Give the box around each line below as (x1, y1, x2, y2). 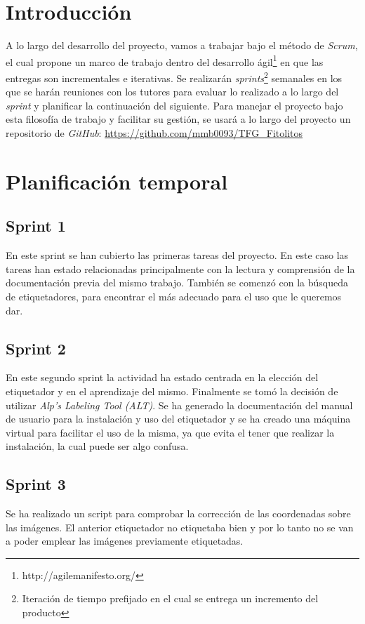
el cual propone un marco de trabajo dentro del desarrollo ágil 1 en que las (6, 52, 324, 69)
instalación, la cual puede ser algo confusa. (6, 439, 189, 453)
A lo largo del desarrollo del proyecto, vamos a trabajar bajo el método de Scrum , (6, 38, 358, 53)
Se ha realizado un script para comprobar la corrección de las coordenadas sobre (6, 506, 351, 521)
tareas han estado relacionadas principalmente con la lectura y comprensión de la (6, 261, 355, 276)
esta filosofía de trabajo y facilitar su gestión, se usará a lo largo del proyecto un (6, 112, 351, 126)
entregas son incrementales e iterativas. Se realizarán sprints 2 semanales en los (6, 68, 343, 85)
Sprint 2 (6, 337, 66, 359)
